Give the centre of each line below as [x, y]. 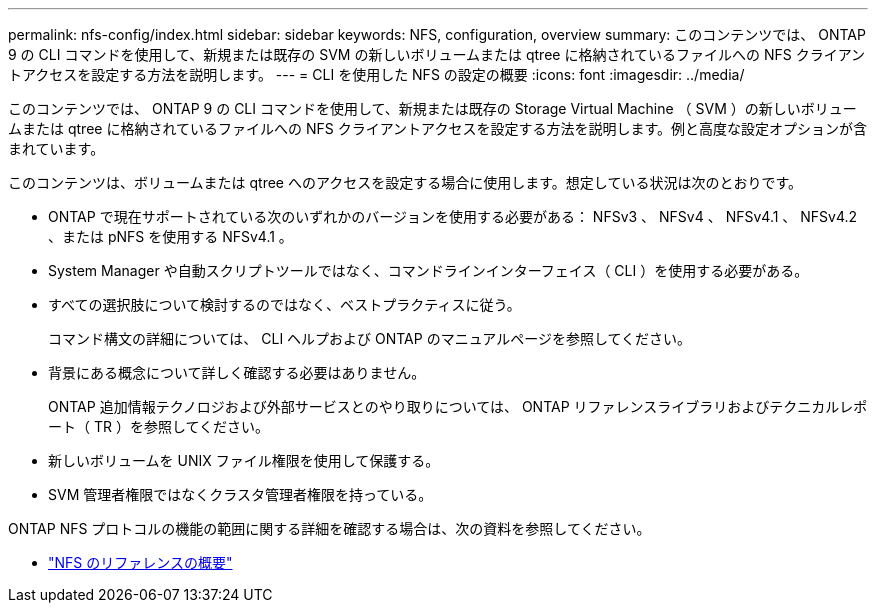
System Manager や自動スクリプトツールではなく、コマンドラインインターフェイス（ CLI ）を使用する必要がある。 [428, 270]
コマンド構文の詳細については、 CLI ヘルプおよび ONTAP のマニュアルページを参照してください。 [370, 338]
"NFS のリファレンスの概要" [140, 562]
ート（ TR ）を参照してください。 [159, 426]
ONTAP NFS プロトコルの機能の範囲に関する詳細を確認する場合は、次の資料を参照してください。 [329, 528]
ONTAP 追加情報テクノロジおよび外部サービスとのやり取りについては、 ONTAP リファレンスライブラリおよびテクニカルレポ [458, 406]
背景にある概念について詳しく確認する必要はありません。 [237, 372]
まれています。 [56, 148]
